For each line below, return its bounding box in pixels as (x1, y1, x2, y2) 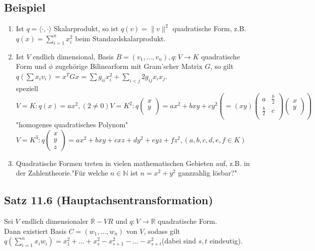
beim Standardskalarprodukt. (75, 33, 166, 43)
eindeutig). (209, 235, 243, 246)
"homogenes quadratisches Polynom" (16, 119, 128, 130)
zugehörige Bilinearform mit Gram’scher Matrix (55, 61, 203, 71)
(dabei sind (162, 235, 196, 246)
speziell (16, 82, 38, 93)
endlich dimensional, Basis (33, 51, 114, 61)
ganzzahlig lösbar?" (178, 168, 237, 178)
